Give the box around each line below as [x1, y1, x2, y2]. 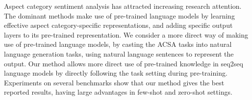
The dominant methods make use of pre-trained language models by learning [4, 10, 235, 20]
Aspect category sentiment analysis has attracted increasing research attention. [4, 1, 242, 11]
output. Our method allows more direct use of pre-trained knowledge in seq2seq [4, 58, 243, 68]
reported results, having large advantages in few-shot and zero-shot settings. [4, 87, 232, 97]
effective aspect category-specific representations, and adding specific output [4, 20, 233, 30]
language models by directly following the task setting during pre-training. [4, 68, 227, 78]
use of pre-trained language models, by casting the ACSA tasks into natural [4, 39, 232, 49]
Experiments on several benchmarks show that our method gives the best [4, 77, 225, 87]
